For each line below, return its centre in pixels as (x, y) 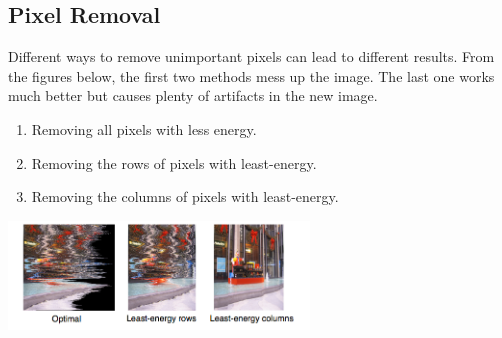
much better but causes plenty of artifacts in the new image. (193, 95)
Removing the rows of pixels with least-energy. (174, 162)
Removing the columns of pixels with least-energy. (185, 196)
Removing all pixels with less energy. (144, 128)
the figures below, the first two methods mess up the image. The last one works (251, 75)
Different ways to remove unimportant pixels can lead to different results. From (251, 56)
